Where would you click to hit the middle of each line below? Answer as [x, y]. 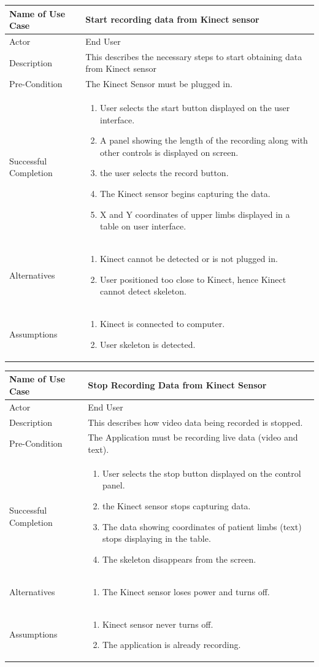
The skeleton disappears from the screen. [179, 559]
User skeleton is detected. [148, 344]
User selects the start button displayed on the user [195, 108]
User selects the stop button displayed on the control [202, 473]
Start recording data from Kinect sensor [172, 19]
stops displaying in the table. [157, 538]
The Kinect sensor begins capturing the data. [185, 194]
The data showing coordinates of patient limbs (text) [202, 526]
